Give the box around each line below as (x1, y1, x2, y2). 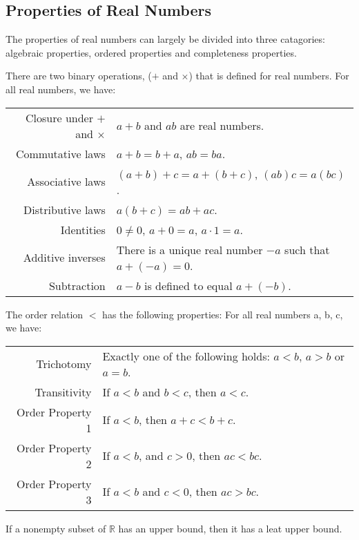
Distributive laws (23, 201, 106, 218)
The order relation (6, 307, 84, 321)
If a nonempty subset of (6, 521, 106, 535)
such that (284, 241, 330, 258)
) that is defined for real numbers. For (188, 68, 349, 83)
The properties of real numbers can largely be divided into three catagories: (6, 32, 325, 46)
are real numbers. (179, 117, 264, 134)
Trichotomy (36, 356, 92, 372)
